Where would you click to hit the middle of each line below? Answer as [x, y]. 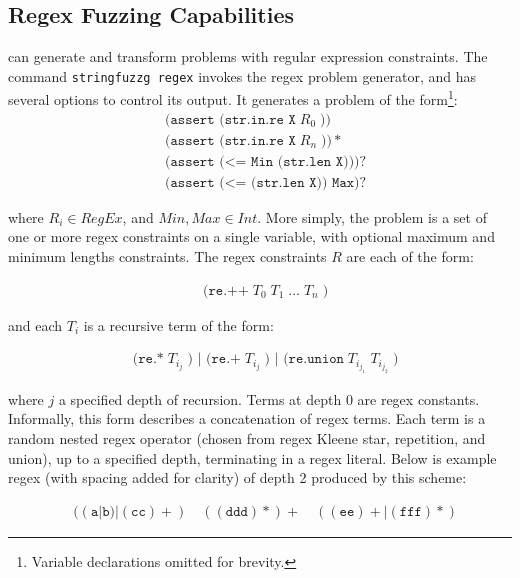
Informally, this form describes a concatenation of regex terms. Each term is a [247, 418]
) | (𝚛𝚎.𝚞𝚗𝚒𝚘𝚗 [304, 359]
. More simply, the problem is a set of [372, 216]
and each [35, 324]
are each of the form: [410, 256]
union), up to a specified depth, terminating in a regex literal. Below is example [252, 457]
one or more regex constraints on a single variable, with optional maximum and [251, 236]
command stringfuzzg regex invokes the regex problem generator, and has [242, 75]
